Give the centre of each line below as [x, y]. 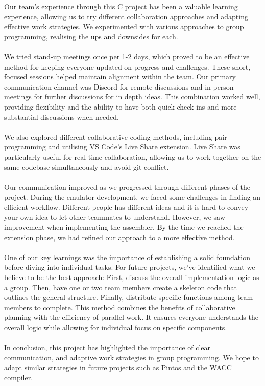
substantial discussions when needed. [62, 116]
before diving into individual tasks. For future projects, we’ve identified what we [130, 267]
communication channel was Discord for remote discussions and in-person [119, 86]
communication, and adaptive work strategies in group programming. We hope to [131, 357]
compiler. [19, 377]
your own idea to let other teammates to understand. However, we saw [115, 217]
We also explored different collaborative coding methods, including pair [116, 136]
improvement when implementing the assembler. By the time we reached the [124, 227]
